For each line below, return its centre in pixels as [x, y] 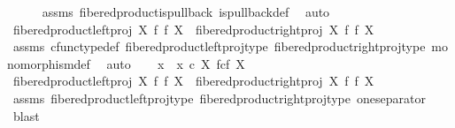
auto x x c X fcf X [176, 63]
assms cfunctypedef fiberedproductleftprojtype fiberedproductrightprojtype [219, 46]
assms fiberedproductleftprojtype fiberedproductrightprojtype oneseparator [219, 98]
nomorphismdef [49, 63]
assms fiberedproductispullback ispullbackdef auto [186, 11]
